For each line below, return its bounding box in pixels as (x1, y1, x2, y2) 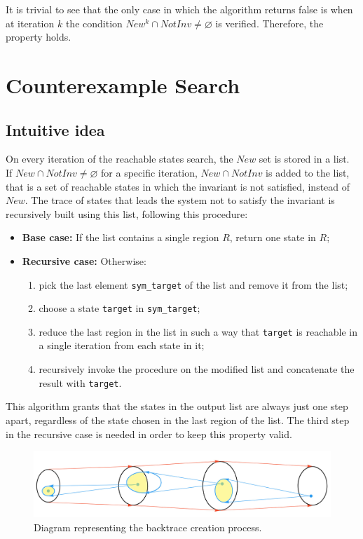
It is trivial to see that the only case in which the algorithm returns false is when (6, 2, 353, 16)
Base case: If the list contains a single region (22, 230, 219, 245)
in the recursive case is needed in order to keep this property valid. (6, 426, 292, 441)
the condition (65, 15, 123, 30)
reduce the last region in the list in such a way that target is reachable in (39, 324, 357, 339)
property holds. (6, 29, 71, 44)
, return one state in (229, 230, 316, 245)
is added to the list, (266, 165, 350, 179)
